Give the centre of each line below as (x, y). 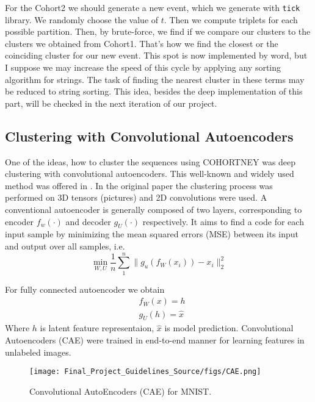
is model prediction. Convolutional (229, 328)
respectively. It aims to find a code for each (223, 221)
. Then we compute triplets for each (231, 19)
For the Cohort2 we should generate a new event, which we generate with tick (153, 7)
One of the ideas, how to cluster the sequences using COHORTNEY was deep (150, 161)
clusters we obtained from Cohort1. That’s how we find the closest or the (142, 43)
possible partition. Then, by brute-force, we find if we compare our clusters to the (158, 31)
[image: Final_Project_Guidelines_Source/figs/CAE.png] (145, 372)
